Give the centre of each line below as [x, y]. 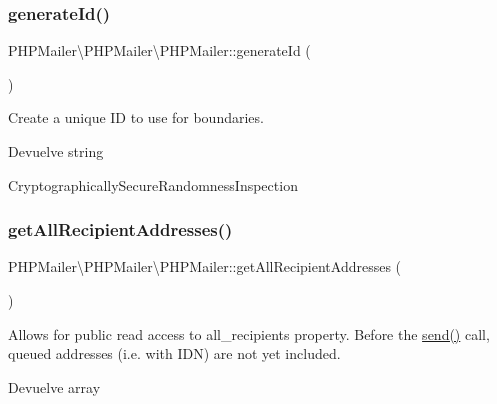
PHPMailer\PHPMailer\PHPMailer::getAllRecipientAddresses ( [205, 266]
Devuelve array [54, 386]
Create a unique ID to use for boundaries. [136, 117]
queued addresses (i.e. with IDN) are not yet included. [174, 353]
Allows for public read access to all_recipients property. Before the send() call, [249, 333]
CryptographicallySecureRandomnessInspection [153, 184]
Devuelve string [56, 151]
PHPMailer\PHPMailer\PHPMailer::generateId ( [159, 50]
